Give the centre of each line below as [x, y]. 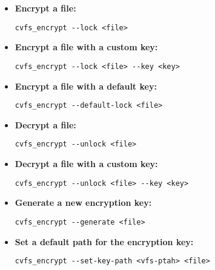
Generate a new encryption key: [83, 202]
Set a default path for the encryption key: [104, 241]
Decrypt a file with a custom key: [86, 163]
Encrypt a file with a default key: [86, 86]
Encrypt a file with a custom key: [86, 47]
